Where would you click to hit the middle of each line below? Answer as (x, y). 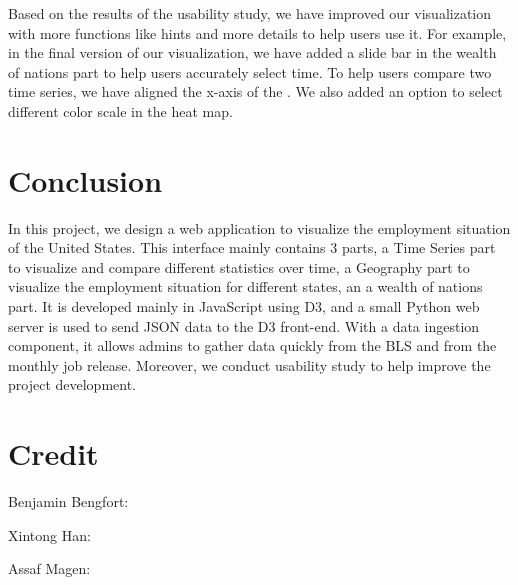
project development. (72, 384)
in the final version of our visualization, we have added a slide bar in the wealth (252, 52)
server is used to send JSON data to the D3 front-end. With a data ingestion (244, 325)
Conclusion (85, 179)
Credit (53, 453)
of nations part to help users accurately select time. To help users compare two (250, 71)
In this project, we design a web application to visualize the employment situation (259, 227)
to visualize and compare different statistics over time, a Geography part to (239, 266)
